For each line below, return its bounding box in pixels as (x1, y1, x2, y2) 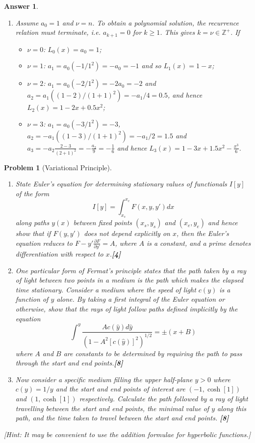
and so (141, 60, 161, 71)
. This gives (160, 27, 195, 37)
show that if (15, 228, 51, 238)
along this (217, 403, 247, 413)
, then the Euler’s (176, 228, 229, 238)
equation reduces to (15, 237, 73, 248)
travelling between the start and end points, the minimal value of (15, 403, 209, 413)
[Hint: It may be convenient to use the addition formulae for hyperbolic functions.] (4, 429, 251, 439)
